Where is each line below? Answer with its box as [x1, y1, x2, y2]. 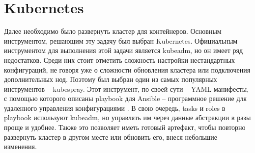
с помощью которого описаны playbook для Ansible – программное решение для [4, 93, 247, 103]
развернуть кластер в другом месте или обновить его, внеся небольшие [4, 131, 218, 142]
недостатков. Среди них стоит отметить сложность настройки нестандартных [4, 54, 235, 65]
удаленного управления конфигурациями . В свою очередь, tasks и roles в [4, 102, 226, 113]
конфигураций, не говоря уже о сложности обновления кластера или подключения [4, 64, 251, 75]
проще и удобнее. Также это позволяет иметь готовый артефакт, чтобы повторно [4, 122, 246, 132]
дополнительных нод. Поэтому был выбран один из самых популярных [4, 74, 217, 84]
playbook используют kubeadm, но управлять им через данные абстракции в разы [4, 112, 251, 123]
